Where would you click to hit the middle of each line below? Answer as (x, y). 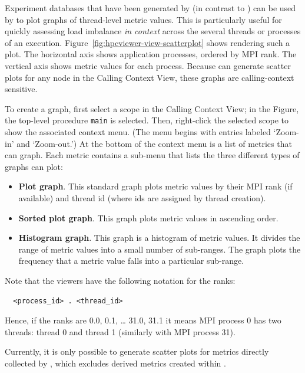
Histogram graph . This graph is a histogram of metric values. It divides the (159, 238)
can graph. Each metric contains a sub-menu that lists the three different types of (152, 155)
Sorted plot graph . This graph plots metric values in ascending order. (148, 217)
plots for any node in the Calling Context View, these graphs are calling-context (150, 77)
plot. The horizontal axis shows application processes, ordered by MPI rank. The (151, 54)
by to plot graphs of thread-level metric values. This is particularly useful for (143, 19)
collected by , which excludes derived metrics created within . (115, 363)
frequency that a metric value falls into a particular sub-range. (131, 261)
